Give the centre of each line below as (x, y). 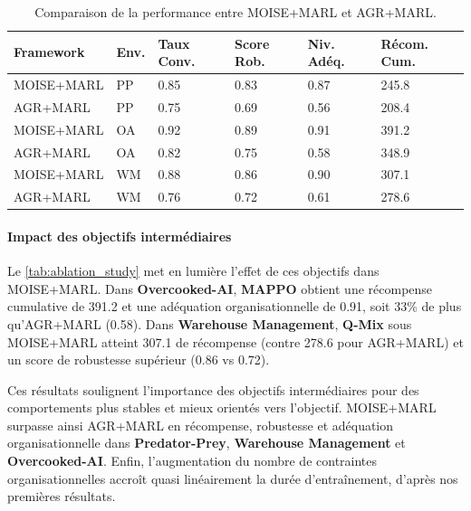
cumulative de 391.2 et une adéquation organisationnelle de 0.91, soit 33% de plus (235, 306)
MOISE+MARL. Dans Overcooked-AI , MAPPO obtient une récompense (220, 288)
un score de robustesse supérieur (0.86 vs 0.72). (139, 360)
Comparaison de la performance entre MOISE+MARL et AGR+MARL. (235, 12)
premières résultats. (62, 496)
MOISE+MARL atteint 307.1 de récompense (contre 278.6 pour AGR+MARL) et (235, 341)
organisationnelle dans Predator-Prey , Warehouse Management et (207, 443)
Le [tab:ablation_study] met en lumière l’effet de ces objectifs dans (193, 271)
